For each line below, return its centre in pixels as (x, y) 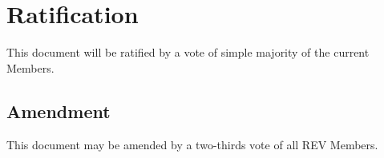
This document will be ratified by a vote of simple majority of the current (188, 52)
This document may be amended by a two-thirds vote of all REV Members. (192, 144)
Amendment (59, 111)
